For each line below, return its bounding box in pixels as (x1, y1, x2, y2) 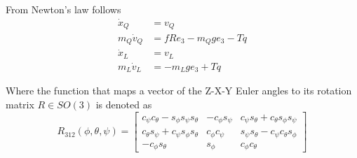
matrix (6, 97, 34, 111)
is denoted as (95, 97, 152, 111)
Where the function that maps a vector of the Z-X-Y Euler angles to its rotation (6, 83, 352, 98)
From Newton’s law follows (6, 2, 121, 16)
